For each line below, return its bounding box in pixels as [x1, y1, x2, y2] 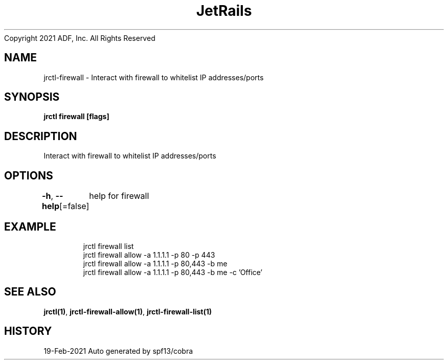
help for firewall [89, 191, 149, 201]
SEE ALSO [4, 285, 56, 299]
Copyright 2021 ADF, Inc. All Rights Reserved [4, 33, 155, 42]
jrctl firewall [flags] [43, 112, 109, 121]
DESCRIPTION [4, 129, 77, 143]
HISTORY [4, 325, 52, 338]
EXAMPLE [4, 220, 56, 233]
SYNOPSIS [4, 90, 60, 104]
